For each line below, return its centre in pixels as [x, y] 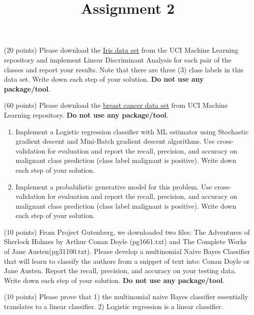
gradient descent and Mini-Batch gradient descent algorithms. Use [115, 141]
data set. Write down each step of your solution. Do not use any [104, 79]
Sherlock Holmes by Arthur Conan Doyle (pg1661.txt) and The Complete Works [126, 241]
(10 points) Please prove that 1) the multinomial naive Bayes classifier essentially [126, 297]
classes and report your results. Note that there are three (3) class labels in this [124, 69]
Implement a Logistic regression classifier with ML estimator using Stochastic [132, 131]
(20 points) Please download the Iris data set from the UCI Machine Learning [121, 50]
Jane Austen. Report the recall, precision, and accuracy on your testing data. [120, 270]
